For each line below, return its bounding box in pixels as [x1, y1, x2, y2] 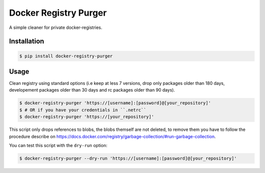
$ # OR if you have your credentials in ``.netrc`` [19, 107, 147, 113]
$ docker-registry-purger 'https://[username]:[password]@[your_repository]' [19, 100, 211, 106]
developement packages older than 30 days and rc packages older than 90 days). [9, 87, 175, 93]
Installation [9, 37, 44, 46]
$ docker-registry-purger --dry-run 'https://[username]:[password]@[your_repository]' [19, 155, 237, 161]
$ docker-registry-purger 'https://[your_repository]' [19, 114, 154, 120]
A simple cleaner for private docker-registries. [9, 25, 103, 30]
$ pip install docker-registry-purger [19, 53, 113, 59]
